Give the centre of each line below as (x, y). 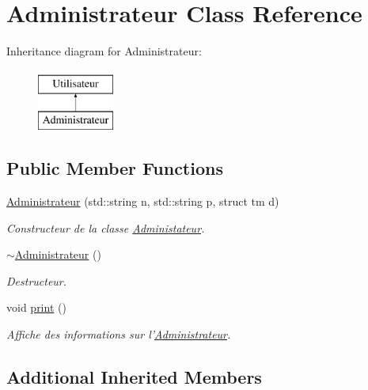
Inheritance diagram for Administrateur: (104, 51)
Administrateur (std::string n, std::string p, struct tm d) (143, 201)
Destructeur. (37, 280)
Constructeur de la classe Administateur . (106, 227)
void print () (36, 307)
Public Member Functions (115, 168)
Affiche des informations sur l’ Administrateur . (119, 334)
